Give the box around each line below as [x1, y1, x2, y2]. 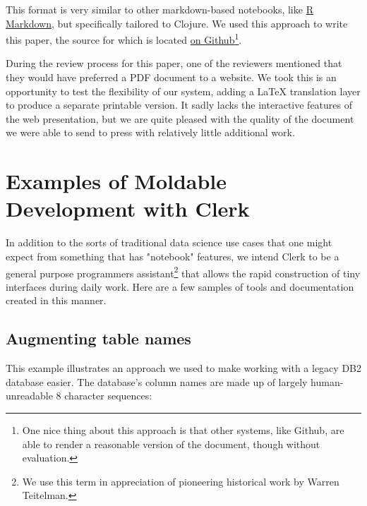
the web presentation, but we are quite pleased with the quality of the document [6, 111, 354, 126]
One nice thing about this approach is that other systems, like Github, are [22, 422, 344, 437]
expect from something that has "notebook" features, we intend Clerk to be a [6, 248, 339, 263]
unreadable [6, 388, 53, 403]
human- [311, 374, 344, 389]
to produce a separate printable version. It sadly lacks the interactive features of [6, 97, 352, 112]
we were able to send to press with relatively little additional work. [6, 125, 295, 140]
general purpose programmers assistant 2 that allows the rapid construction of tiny [6, 263, 361, 280]
